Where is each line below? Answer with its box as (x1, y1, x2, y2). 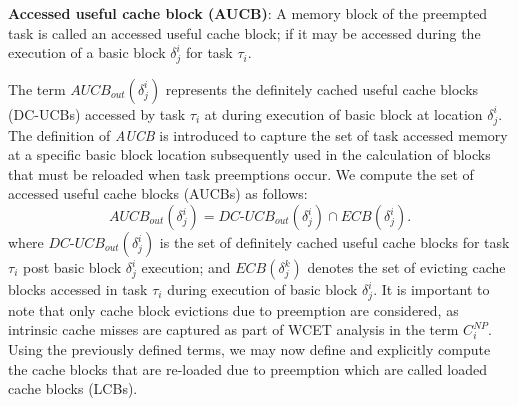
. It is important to (373, 279, 490, 300)
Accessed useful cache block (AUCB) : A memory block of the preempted (8, 3, 488, 23)
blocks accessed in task (8, 279, 148, 300)
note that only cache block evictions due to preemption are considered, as (8, 299, 459, 320)
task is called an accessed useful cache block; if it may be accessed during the (8, 22, 481, 43)
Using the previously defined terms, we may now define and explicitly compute (8, 338, 491, 359)
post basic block (22, 257, 122, 278)
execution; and (141, 257, 231, 278)
